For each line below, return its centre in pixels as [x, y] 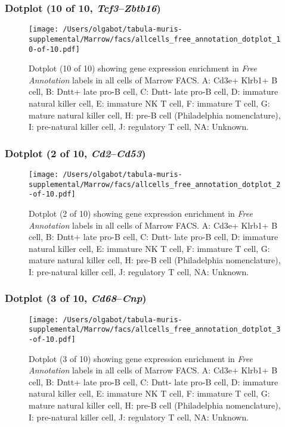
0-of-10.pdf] [54, 49]
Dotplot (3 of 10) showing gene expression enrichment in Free [141, 358]
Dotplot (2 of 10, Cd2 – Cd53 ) [75, 153]
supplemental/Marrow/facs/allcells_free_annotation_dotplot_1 [155, 39]
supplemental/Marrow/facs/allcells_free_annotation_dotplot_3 [155, 330]
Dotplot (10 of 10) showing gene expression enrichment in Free [143, 68]
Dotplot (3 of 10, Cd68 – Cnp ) [76, 298]
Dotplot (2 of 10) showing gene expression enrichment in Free [141, 213]
